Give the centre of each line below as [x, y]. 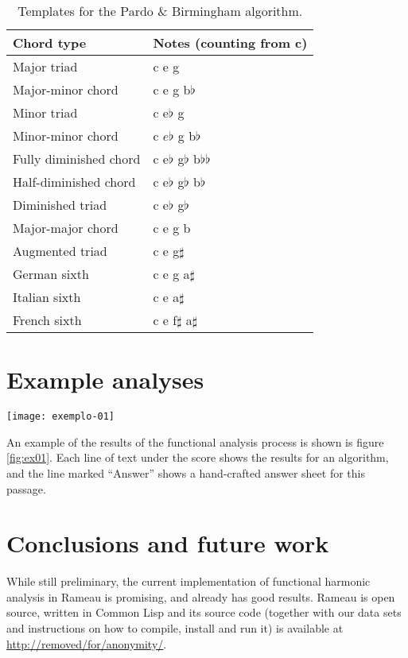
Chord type [50, 43]
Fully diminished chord [77, 159]
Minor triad [45, 112]
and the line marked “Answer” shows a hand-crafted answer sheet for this [186, 472]
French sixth [47, 320]
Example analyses [105, 379]
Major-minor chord [66, 89]
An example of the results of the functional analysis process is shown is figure [195, 441]
